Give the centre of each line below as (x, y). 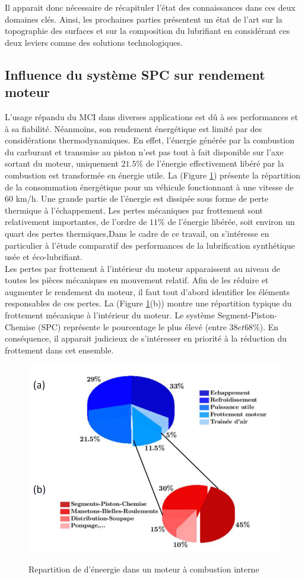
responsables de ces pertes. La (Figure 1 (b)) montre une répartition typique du (148, 303)
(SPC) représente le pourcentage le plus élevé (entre (132, 326)
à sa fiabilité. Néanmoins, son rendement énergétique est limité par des (134, 128)
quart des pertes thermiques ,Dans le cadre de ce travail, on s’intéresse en (137, 233)
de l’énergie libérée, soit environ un (231, 222)
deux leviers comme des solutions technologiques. (94, 42)
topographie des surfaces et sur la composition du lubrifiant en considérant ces (147, 31)
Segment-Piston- (247, 315)
